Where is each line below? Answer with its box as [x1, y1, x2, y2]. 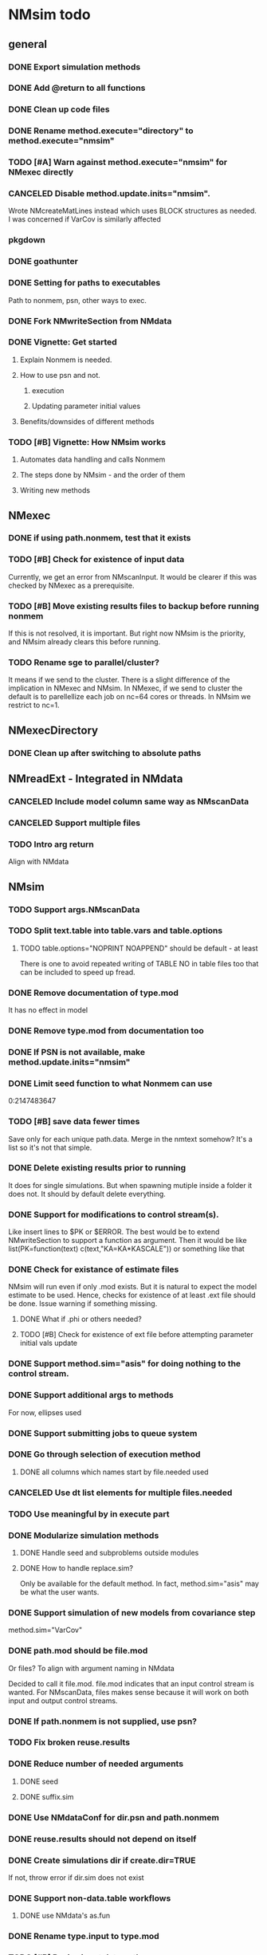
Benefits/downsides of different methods [19, 416, 155, 426]
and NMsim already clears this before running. [8, 637, 161, 647]
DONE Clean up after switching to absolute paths [8, 747, 202, 758]
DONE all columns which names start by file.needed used [19, 1467, 209, 1477]
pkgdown [8, 234, 45, 246]
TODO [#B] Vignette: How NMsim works [8, 436, 166, 447]
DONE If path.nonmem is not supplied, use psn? [8, 1716, 198, 1727]
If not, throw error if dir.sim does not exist [8, 1872, 145, 1882]
